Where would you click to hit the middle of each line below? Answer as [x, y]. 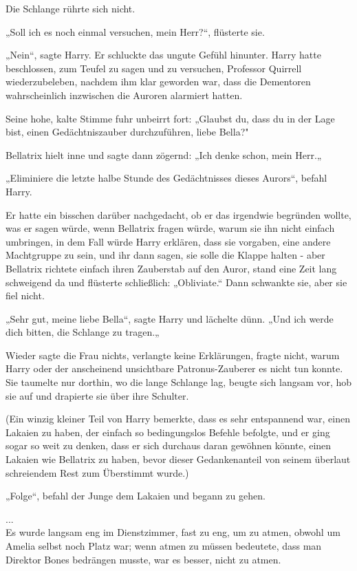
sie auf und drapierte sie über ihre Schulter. [97, 395]
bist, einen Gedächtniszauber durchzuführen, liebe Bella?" [127, 132]
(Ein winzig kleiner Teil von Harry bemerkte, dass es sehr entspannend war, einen [178, 419]
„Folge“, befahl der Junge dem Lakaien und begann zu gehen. [136, 496]
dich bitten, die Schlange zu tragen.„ [83, 332]
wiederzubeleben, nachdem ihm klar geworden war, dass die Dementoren [158, 82]
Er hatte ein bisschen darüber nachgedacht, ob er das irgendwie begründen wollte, [178, 214]
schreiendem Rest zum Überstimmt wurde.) [97, 472]
